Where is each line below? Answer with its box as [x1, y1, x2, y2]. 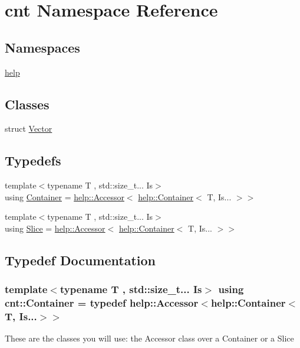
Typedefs [5, 151, 61, 170]
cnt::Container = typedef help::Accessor [5, 295, 199, 310]
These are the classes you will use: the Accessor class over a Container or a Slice [5, 332, 294, 344]
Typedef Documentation [5, 251, 156, 269]
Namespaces [5, 38, 80, 56]
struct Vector [5, 122, 52, 135]
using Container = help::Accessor [5, 190, 124, 203]
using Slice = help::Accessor [5, 222, 106, 234]
